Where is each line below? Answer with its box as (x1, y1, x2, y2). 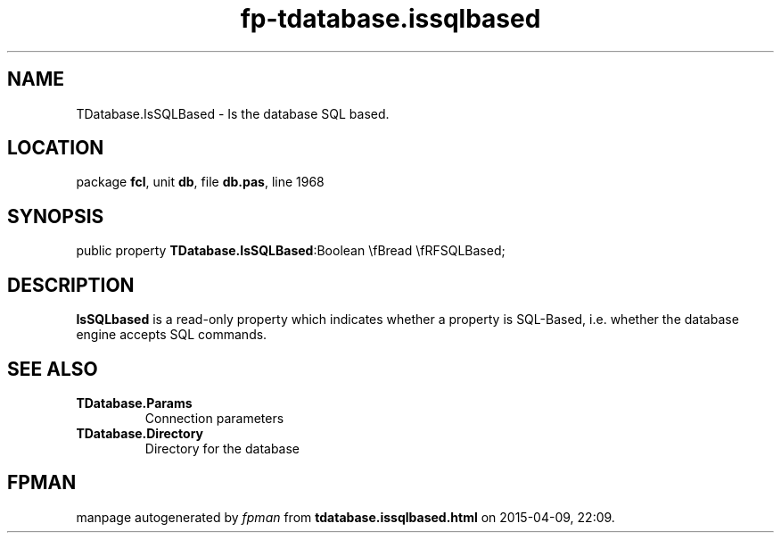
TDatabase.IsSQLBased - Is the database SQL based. (76, 105, 390, 121)
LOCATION (7, 137, 104, 160)
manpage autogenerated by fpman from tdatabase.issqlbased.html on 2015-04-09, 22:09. (76, 509, 615, 525)
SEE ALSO (7, 357, 98, 380)
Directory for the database (144, 440, 300, 456)
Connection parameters (144, 410, 284, 426)
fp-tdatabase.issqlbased (240, 4, 541, 34)
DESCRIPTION (7, 273, 135, 296)
